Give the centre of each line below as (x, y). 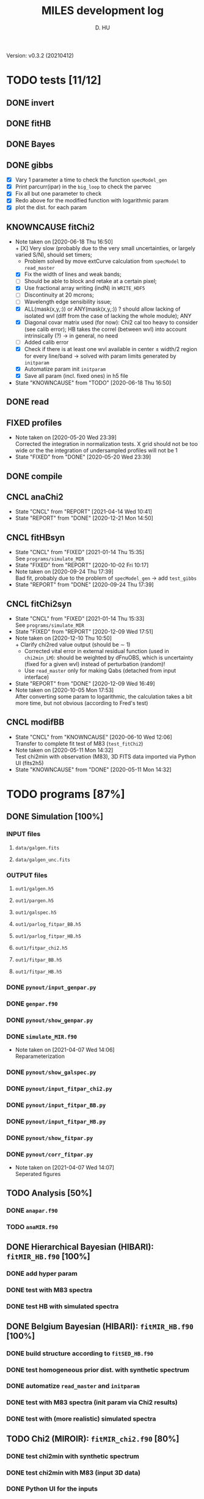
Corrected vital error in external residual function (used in (97, 651)
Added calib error (46, 342)
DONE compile (35, 476)
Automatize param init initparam (65, 369)
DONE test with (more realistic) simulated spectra (81, 1419)
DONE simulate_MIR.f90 (42, 1036)
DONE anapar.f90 (32, 1210)
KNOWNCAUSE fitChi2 (51, 227)
